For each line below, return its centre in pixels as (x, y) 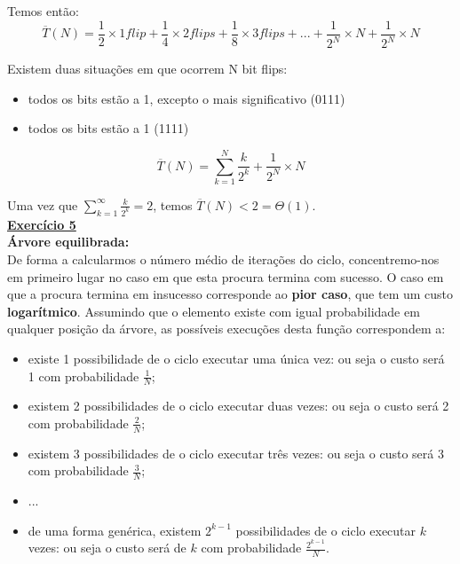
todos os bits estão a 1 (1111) (108, 128)
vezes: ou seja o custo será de (107, 548)
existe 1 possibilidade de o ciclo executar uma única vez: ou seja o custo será (236, 358)
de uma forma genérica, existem (115, 530)
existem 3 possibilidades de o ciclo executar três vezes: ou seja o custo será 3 (236, 453)
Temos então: (43, 11)
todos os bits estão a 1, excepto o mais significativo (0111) (186, 98)
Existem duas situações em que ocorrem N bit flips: (147, 68)
